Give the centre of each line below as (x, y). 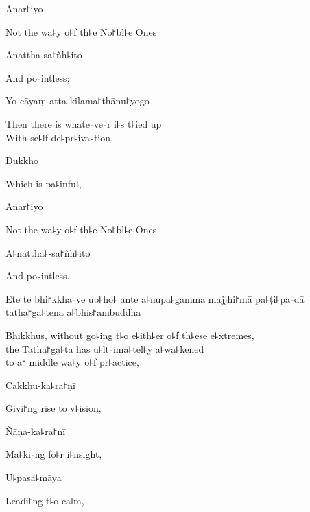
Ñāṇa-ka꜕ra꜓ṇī (36, 431)
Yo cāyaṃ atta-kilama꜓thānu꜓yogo (77, 101)
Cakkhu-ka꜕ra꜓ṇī (40, 385)
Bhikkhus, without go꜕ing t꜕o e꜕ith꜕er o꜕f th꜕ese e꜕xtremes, (130, 335)
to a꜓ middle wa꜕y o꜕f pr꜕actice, (72, 362)
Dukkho (22, 160)
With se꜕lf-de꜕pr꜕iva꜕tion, (59, 137)
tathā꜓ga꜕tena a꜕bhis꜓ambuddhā (73, 312)
